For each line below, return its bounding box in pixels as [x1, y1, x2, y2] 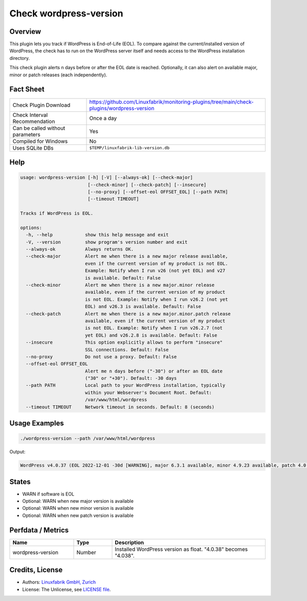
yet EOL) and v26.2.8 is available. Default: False [84, 332, 217, 338]
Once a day [89, 114, 117, 121]
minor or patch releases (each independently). [9, 72, 107, 78]
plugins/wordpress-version [89, 105, 155, 112]
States [9, 477, 31, 486]
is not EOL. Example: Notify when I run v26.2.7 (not [84, 325, 223, 331]
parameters [12, 131, 40, 138]
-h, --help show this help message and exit [26, 232, 169, 238]
